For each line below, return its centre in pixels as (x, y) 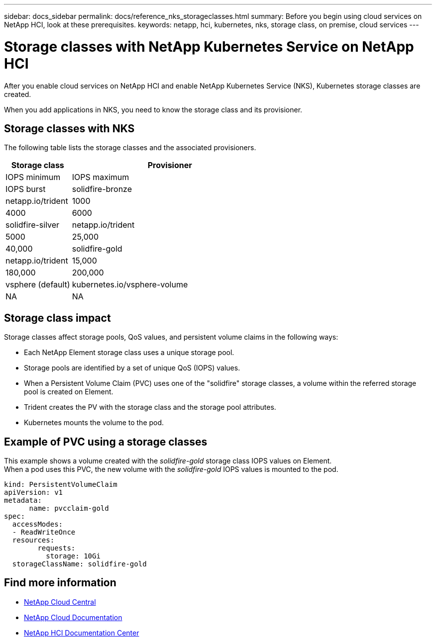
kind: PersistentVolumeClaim (61, 485)
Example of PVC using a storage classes (106, 442)
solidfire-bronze (102, 189)
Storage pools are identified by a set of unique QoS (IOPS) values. (132, 368)
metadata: (23, 501)
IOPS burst (26, 189)
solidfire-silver (33, 225)
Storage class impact (57, 318)
